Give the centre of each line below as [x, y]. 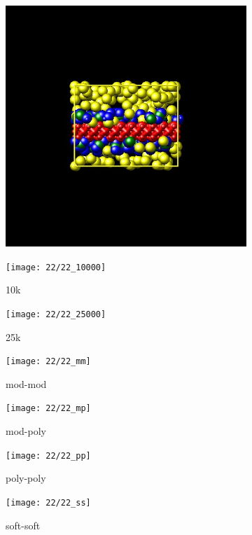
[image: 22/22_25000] [56, 314]
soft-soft [23, 525]
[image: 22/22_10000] [56, 267]
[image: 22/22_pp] [48, 456]
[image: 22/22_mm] [48, 362]
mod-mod [26, 383]
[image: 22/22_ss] [48, 502]
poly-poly [26, 478]
